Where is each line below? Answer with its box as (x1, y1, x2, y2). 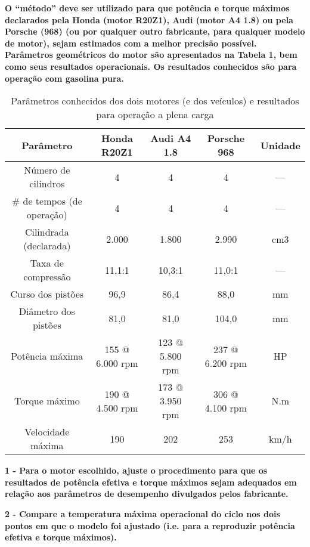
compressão (23, 270, 71, 284)
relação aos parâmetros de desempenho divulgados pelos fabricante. (5, 487, 289, 500)
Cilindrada (24, 225, 69, 239)
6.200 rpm (204, 356, 247, 370)
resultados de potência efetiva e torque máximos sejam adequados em (5, 475, 297, 488)
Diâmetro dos (18, 304, 75, 319)
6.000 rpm (96, 356, 138, 370)
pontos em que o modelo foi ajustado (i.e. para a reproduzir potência (5, 519, 295, 531)
